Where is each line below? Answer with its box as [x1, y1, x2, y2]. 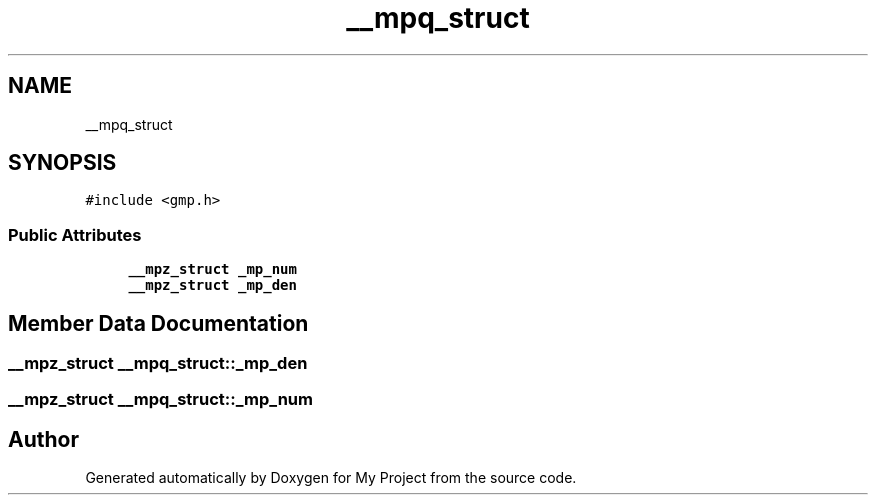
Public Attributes [8, 224, 142, 245]
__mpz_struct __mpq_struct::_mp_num [8, 389, 313, 410]
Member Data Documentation [8, 310, 309, 336]
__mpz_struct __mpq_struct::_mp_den [8, 353, 308, 374]
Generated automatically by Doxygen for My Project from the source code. [85, 469, 577, 487]
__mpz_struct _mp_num [128, 261, 297, 278]
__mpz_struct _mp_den [128, 277, 297, 294]
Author [8, 426, 79, 452]
